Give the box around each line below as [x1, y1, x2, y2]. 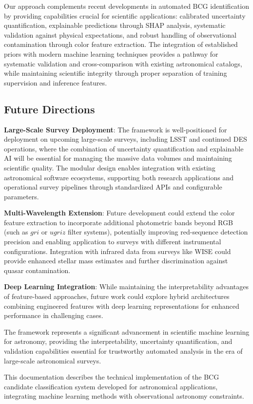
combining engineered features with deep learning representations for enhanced [4, 300, 239, 311]
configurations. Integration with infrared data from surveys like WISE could [4, 246, 231, 256]
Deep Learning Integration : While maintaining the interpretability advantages [4, 281, 249, 292]
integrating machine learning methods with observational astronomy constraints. [4, 391, 244, 401]
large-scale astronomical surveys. [4, 355, 101, 365]
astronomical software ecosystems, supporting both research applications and [4, 172, 234, 182]
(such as [4, 227, 28, 237]
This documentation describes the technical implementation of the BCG [4, 372, 219, 382]
